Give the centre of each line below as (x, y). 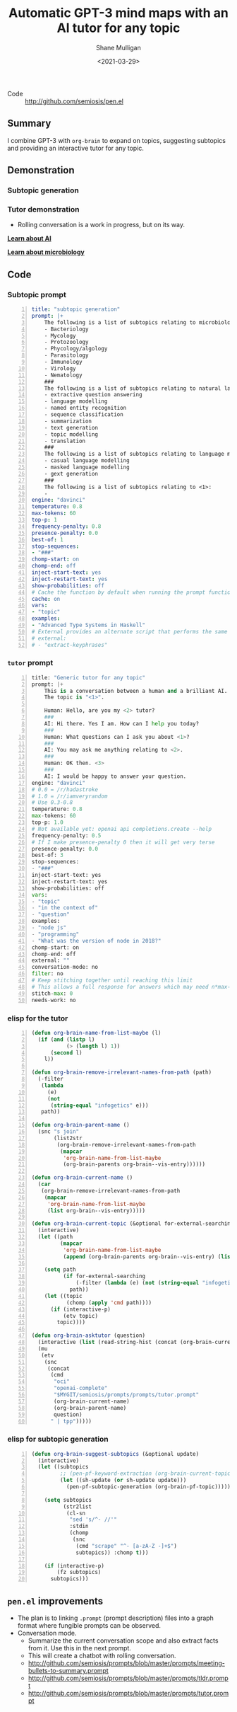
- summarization (68, 421)
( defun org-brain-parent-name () (80, 1125)
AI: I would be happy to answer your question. (115, 776)
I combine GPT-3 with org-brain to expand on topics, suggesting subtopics (116, 140)
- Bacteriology (66, 329)
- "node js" (49, 928)
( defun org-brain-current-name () (82, 1178)
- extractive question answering (93, 395)
